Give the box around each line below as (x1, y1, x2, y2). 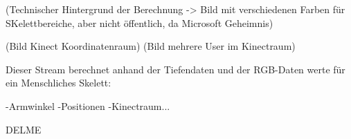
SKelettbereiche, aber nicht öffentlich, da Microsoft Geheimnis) (6, 15, 273, 30)
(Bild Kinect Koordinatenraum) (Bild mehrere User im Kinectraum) (6, 39, 296, 53)
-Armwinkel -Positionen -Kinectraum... (6, 98, 170, 113)
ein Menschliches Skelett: (6, 75, 111, 90)
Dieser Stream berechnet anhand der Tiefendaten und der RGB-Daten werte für (6, 62, 345, 76)
